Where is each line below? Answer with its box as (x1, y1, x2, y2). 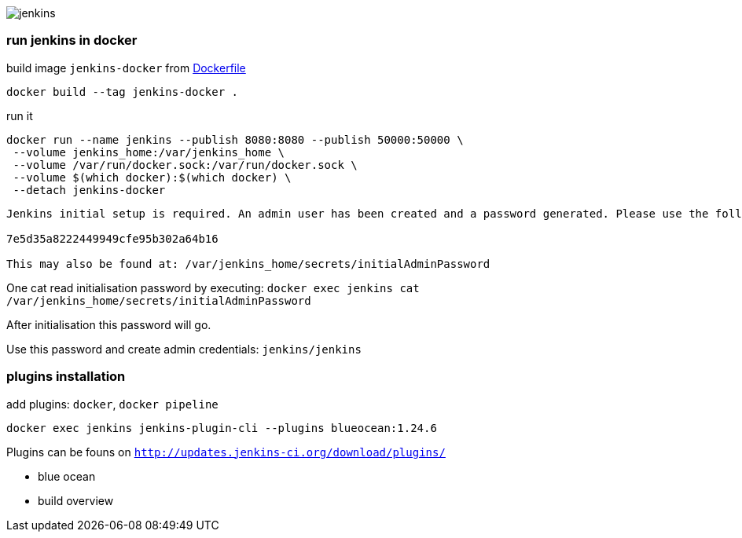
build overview (38, 493, 114, 507)
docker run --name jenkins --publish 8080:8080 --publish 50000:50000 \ (6, 133, 464, 146)
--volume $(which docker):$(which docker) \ (13, 170, 292, 184)
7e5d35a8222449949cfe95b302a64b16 (6, 232, 219, 245)
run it (6, 108, 33, 123)
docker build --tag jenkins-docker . (6, 85, 239, 98)
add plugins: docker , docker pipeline (6, 397, 219, 411)
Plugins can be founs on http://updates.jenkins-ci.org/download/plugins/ (6, 445, 446, 459)
